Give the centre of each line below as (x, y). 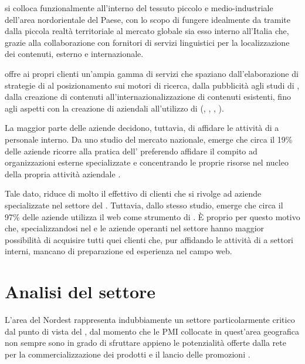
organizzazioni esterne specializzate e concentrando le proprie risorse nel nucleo (147, 162)
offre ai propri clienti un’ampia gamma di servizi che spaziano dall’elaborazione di (152, 73)
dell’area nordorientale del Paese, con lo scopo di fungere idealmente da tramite (148, 19)
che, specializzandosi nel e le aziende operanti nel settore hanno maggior (135, 228)
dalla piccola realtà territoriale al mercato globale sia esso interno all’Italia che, (147, 31)
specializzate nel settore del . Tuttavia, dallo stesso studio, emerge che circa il (144, 205)
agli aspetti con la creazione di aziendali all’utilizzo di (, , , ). (114, 108)
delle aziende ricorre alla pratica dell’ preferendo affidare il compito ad (131, 151)
